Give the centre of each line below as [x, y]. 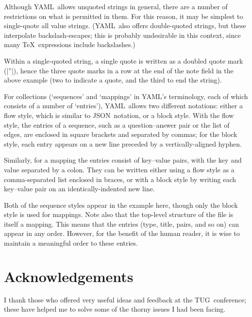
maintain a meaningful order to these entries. [71, 243]
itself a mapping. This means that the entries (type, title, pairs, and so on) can [121, 224]
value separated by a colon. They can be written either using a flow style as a [119, 169]
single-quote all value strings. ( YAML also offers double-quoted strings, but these [125, 25]
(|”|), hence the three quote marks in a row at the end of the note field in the [119, 70]
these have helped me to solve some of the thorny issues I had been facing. [115, 309]
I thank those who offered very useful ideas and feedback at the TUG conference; [125, 299]
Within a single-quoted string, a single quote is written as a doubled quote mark [124, 60]
